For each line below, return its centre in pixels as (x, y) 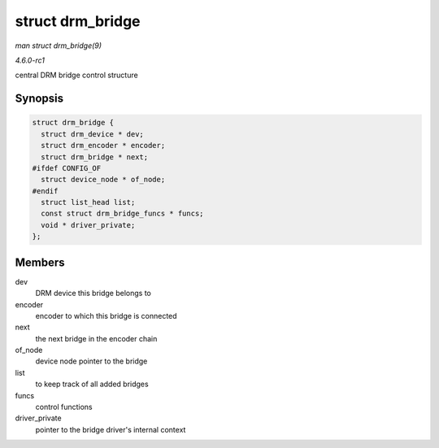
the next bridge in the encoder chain (96, 338)
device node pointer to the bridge (91, 361)
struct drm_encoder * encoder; (103, 146)
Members (40, 262)
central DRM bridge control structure (76, 75)
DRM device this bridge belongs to (93, 294)
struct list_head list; (88, 202)
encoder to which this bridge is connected (106, 315)
